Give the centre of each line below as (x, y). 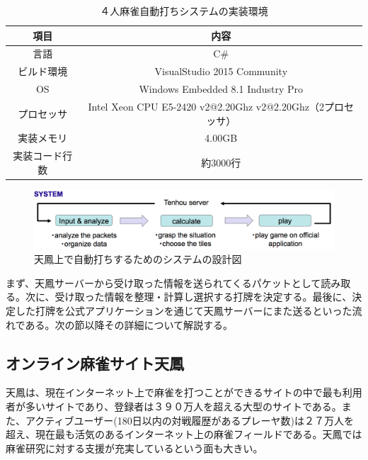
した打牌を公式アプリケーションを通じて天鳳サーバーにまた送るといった (184, 310)
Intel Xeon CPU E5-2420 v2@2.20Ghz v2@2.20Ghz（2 (206, 106)
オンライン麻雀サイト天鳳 (95, 363)
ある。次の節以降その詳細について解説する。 (129, 324)
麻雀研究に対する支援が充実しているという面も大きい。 (134, 448)
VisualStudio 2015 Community (221, 71)
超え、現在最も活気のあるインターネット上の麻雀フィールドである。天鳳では (184, 434)
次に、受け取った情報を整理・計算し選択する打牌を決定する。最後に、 (189, 297)
